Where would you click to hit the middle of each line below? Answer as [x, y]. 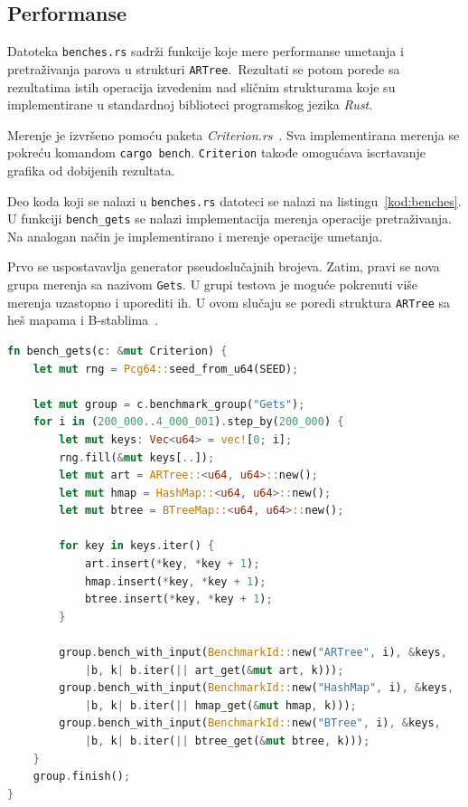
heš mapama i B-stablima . [83, 320]
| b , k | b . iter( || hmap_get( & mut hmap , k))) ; [220, 705]
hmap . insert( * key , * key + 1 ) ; [175, 581]
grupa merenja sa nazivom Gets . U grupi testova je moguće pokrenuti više [213, 285]
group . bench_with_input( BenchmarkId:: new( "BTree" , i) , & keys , [250, 723]
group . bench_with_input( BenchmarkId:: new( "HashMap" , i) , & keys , [257, 688]
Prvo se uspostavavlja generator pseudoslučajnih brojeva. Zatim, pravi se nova [224, 266]
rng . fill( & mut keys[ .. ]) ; [137, 457]
